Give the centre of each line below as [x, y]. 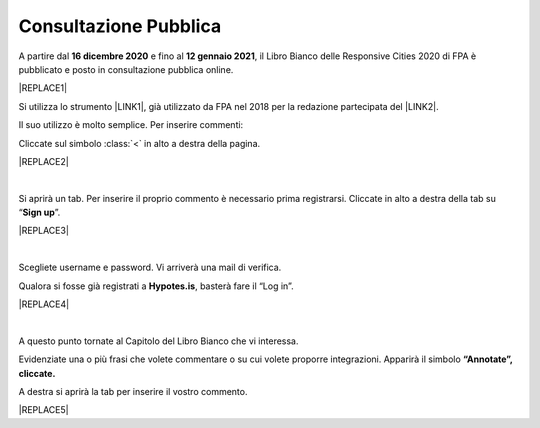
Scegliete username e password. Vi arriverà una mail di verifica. [150, 267]
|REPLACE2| [43, 161]
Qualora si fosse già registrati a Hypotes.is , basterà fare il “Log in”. [156, 286]
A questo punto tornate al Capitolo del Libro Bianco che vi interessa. [158, 341]
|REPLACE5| [43, 410]
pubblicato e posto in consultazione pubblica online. [126, 69]
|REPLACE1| [43, 88]
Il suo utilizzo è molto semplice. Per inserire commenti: [131, 125]
